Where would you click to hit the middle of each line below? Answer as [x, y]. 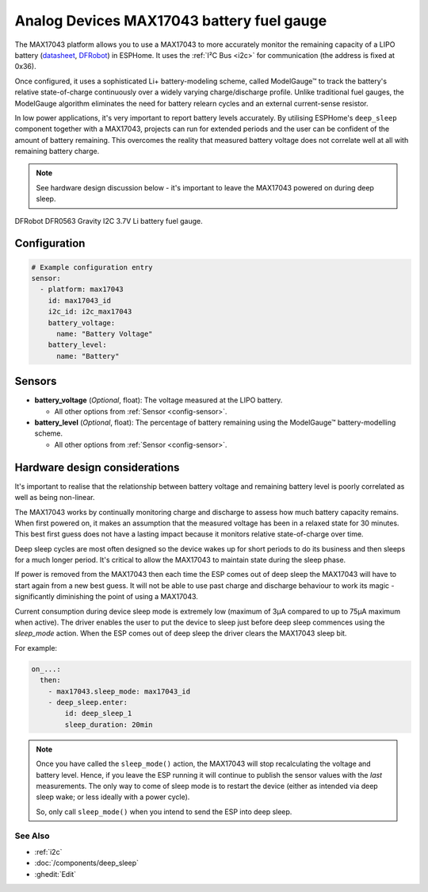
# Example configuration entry [92, 267]
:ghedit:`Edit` [55, 874]
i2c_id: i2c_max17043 [90, 312]
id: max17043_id [79, 300]
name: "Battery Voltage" [105, 334]
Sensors [36, 381]
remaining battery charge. [57, 152]
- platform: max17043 [82, 289]
